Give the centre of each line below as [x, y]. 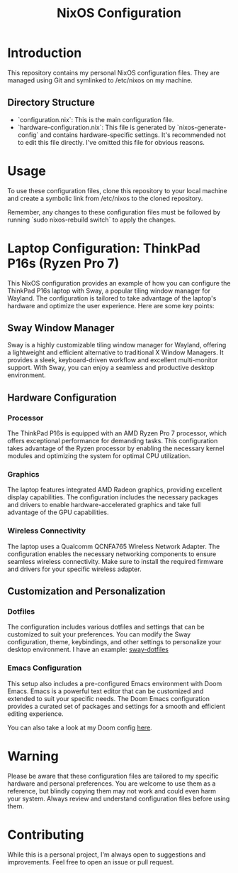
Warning [33, 756]
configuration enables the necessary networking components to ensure [112, 554]
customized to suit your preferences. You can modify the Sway [99, 634]
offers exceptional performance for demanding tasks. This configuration [113, 441]
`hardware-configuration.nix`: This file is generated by [96, 127]
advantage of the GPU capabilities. [58, 512]
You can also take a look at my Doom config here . [80, 727]
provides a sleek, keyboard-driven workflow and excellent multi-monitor [113, 360]
